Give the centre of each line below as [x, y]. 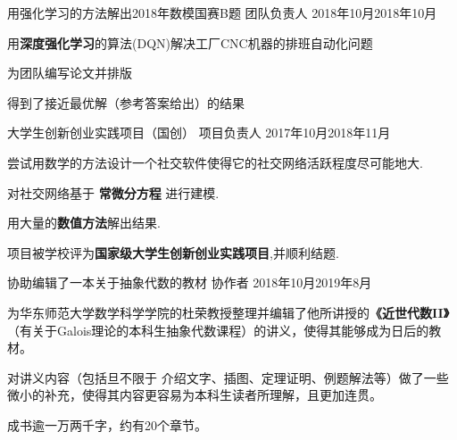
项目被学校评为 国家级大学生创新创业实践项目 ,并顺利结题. [173, 252]
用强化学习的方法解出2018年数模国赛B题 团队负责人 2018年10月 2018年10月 [222, 12]
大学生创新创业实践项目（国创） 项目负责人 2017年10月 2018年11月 [199, 133]
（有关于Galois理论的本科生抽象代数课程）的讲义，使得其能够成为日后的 [218, 330]
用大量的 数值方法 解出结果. [84, 223]
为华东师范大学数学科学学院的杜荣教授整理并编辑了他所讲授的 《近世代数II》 [228, 312]
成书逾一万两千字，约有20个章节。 [107, 424]
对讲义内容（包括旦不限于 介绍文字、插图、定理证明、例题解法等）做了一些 [228, 377]
